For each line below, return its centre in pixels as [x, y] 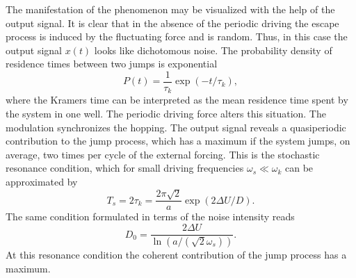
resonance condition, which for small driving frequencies [125, 168]
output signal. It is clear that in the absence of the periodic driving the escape [172, 23]
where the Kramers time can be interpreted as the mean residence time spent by [177, 100]
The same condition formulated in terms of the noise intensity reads [150, 216]
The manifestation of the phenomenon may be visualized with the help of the [170, 9]
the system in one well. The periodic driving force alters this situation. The [166, 114]
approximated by [42, 182]
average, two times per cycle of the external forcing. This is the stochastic [163, 154]
